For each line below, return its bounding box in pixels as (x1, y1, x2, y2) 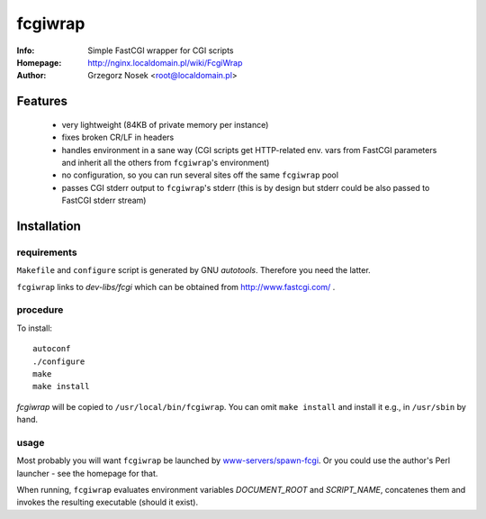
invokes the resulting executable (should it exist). (16, 496, 198, 508)
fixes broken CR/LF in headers (61, 132, 175, 143)
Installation (16, 218, 81, 233)
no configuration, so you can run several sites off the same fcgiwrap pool (61, 169, 339, 180)
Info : (16, 45, 35, 56)
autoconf (32, 343, 71, 354)
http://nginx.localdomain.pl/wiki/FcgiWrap (87, 57, 243, 68)
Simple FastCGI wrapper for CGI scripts (87, 45, 234, 56)
